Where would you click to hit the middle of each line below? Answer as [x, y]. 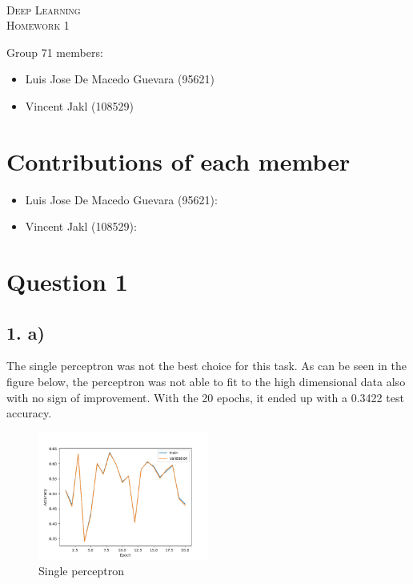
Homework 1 [38, 25]
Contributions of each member [178, 161]
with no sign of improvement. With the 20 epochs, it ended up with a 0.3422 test [205, 397]
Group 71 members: [55, 52]
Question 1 [67, 282]
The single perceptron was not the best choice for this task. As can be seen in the [206, 366]
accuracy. [29, 413]
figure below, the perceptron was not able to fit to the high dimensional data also [206, 382]
